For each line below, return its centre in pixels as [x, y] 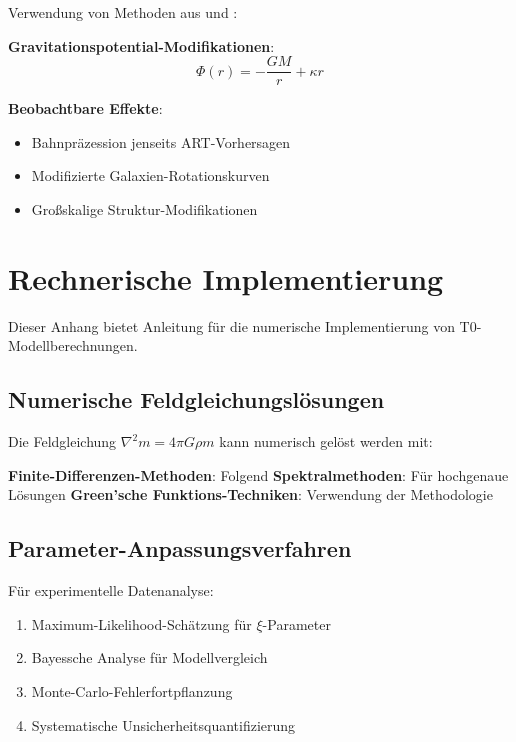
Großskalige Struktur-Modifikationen [144, 209]
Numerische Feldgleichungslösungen [196, 399]
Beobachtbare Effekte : [85, 108]
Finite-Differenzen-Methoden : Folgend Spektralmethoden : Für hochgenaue [258, 474]
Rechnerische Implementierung [226, 277]
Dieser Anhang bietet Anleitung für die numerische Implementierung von [231, 325]
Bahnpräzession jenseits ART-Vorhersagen [161, 141]
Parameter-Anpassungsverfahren [180, 548]
